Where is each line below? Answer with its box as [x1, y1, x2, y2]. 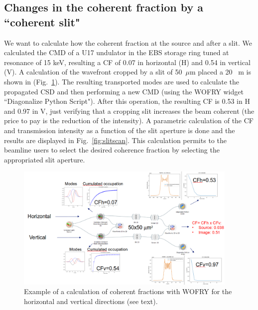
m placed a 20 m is [190, 67, 251, 77]
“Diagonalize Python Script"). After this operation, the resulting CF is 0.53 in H [4, 96, 250, 106]
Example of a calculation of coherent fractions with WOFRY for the [24, 286, 232, 297]
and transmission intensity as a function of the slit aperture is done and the [4, 125, 235, 135]
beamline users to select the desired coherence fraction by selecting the [4, 145, 220, 155]
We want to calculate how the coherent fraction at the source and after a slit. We [4, 37, 253, 48]
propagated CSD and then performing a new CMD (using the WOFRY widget [4, 86, 244, 96]
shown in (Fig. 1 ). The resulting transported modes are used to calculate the [4, 76, 240, 86]
